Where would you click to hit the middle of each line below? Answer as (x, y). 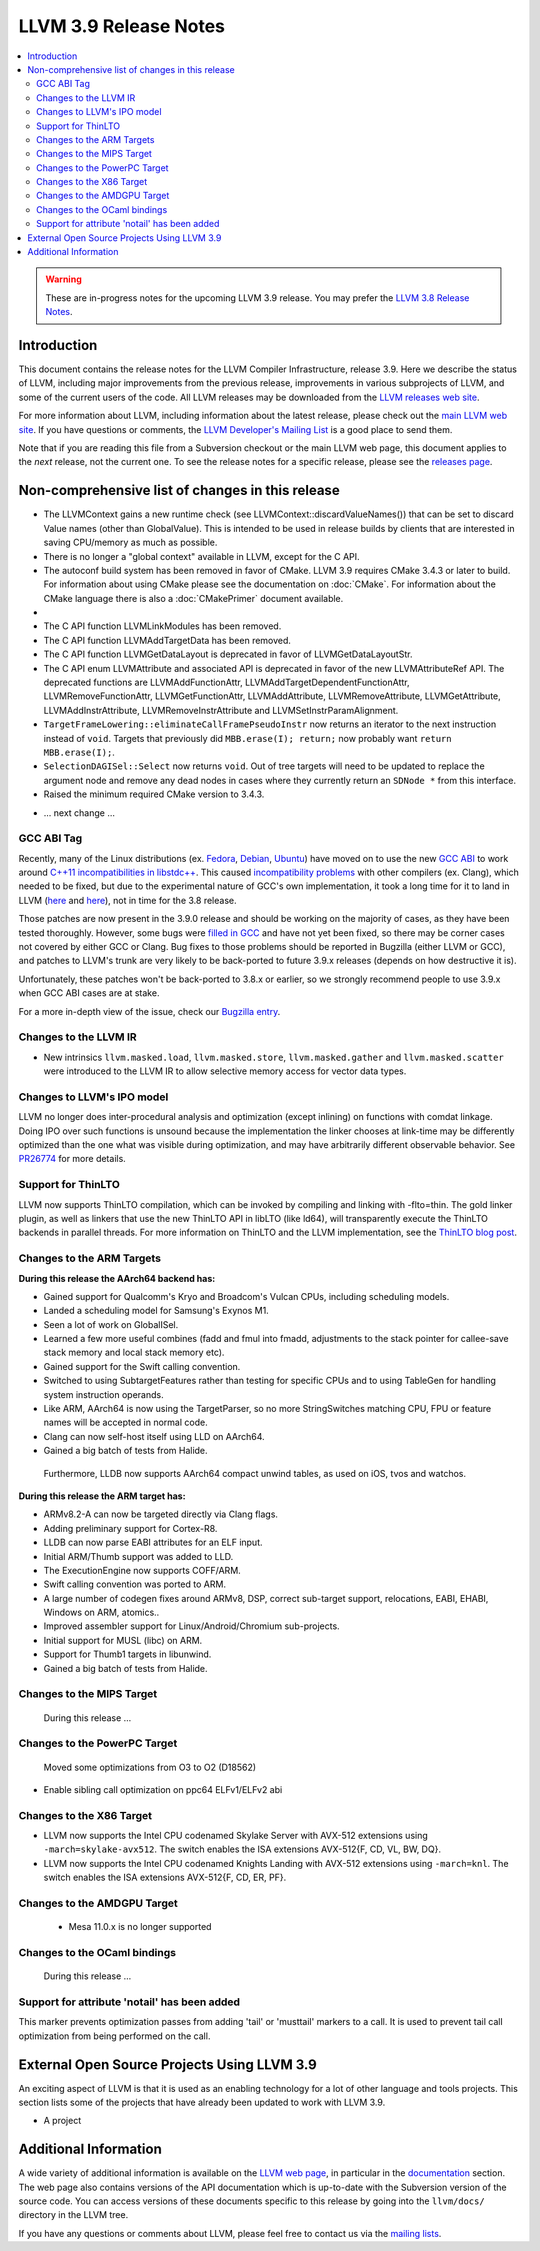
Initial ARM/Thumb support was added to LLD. (138, 1556)
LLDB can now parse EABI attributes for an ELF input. (153, 1542)
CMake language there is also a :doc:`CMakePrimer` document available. (193, 598)
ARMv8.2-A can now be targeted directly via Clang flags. (161, 1514)
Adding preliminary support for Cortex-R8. (130, 1528)
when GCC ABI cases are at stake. (89, 993)
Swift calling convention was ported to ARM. (135, 1584)
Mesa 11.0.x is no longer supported (140, 1927)
